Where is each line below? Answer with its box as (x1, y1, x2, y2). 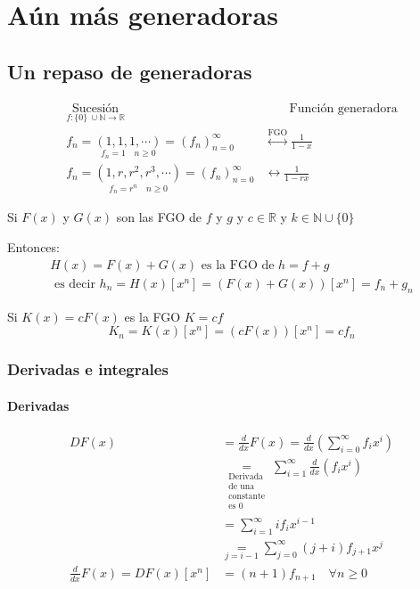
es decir (54, 277, 95, 290)
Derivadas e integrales (7, 358, 169, 380)
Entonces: (7, 238, 60, 257)
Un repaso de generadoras (7, 57, 252, 85)
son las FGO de (116, 208, 202, 226)
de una (228, 481, 255, 491)
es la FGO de (201, 258, 275, 272)
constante (228, 492, 266, 502)
